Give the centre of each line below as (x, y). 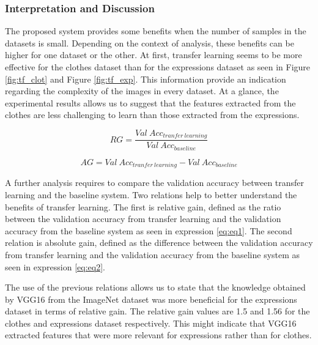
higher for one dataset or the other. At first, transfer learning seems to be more (153, 55)
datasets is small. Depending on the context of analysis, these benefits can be (150, 43)
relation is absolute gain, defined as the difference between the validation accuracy (159, 243)
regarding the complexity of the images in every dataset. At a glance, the (142, 91)
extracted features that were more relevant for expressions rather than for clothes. (158, 335)
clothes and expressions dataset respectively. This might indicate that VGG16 (151, 323)
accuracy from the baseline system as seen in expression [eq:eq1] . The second (149, 230)
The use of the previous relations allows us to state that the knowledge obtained (155, 287)
